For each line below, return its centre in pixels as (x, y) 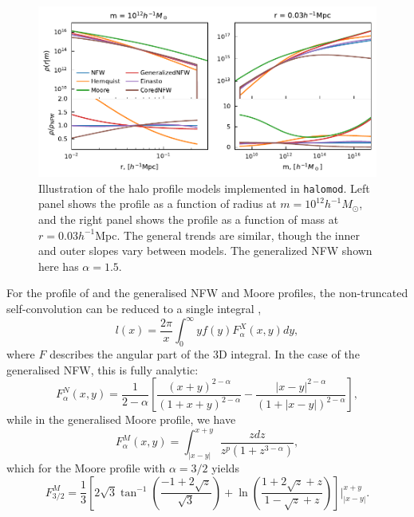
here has (59, 266)
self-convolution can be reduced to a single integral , (134, 309)
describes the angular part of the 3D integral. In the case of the (205, 353)
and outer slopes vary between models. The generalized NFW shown (205, 251)
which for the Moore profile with (86, 468)
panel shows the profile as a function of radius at (158, 204)
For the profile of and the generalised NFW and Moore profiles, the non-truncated (207, 293)
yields (225, 468)
